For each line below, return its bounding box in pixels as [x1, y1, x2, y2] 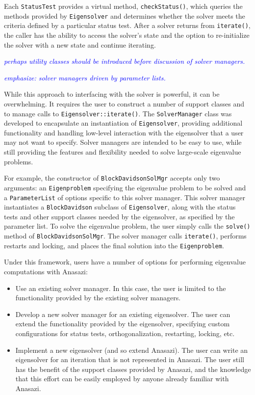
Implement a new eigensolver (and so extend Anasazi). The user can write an [15, 344, 248, 355]
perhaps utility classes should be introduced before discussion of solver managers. [4, 56, 245, 66]
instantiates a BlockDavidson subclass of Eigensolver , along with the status [4, 202, 236, 212]
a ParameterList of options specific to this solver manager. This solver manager [4, 192, 245, 202]
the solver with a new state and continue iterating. [4, 39, 156, 50]
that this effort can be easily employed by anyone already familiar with [15, 373, 229, 384]
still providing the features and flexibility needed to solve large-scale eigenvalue [4, 147, 241, 157]
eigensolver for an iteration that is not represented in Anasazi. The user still [15, 354, 244, 365]
